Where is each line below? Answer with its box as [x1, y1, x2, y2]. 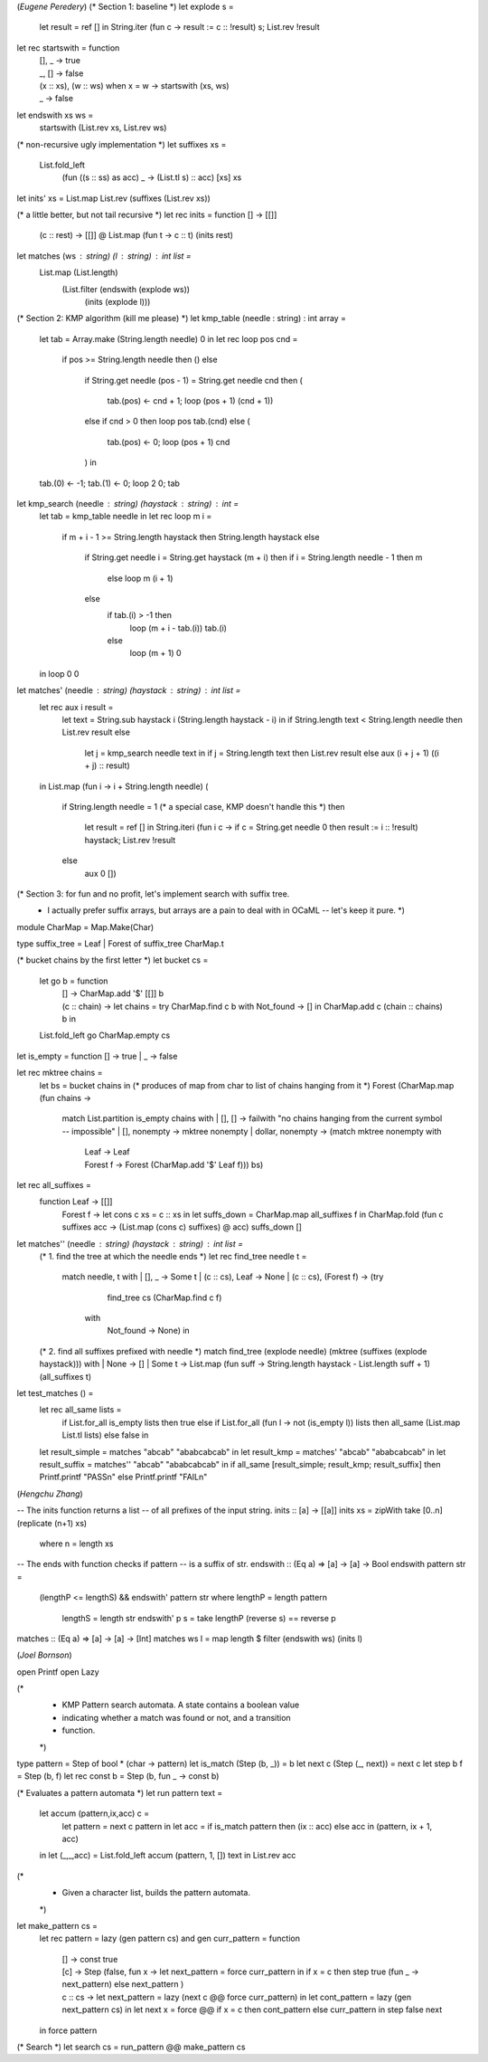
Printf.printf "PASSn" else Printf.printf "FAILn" [39, 1471, 208, 1483]
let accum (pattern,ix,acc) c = [39, 1808, 150, 1819]
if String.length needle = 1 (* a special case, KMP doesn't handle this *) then [61, 801, 345, 812]
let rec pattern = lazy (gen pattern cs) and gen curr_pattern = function [39, 1933, 300, 1944]
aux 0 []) [84, 868, 117, 879]
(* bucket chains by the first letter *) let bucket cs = [16, 955, 209, 965]
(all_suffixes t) [39, 1371, 92, 1382]
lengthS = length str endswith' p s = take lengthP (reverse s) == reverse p [61, 1612, 336, 1623]
